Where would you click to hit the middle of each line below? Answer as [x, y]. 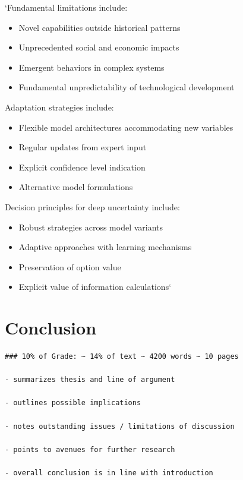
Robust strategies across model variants [91, 227]
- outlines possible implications [73, 403]
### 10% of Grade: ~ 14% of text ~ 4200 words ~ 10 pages [122, 357]
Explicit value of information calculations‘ [95, 287]
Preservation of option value [70, 266]
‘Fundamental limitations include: [66, 7]
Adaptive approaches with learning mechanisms [105, 247]
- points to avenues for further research [90, 449]
